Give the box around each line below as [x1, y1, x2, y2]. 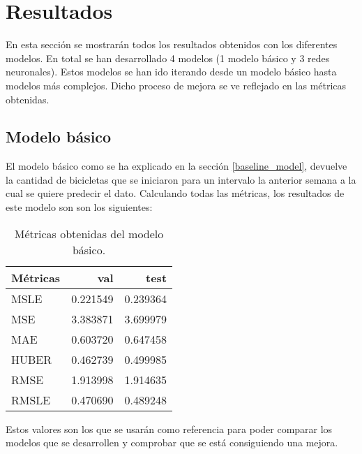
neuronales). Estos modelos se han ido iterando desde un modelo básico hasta [6, 64, 337, 79]
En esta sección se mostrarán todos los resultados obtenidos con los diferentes [6, 37, 338, 52]
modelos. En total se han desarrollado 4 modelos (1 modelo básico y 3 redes [6, 50, 330, 65]
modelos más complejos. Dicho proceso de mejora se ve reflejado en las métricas [6, 78, 347, 92]
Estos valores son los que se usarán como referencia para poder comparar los [6, 421, 333, 436]
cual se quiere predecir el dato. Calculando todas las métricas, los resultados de [6, 186, 345, 200]
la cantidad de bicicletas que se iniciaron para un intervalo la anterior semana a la [6, 172, 356, 186]
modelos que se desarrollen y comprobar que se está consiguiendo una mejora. [6, 435, 338, 450]
